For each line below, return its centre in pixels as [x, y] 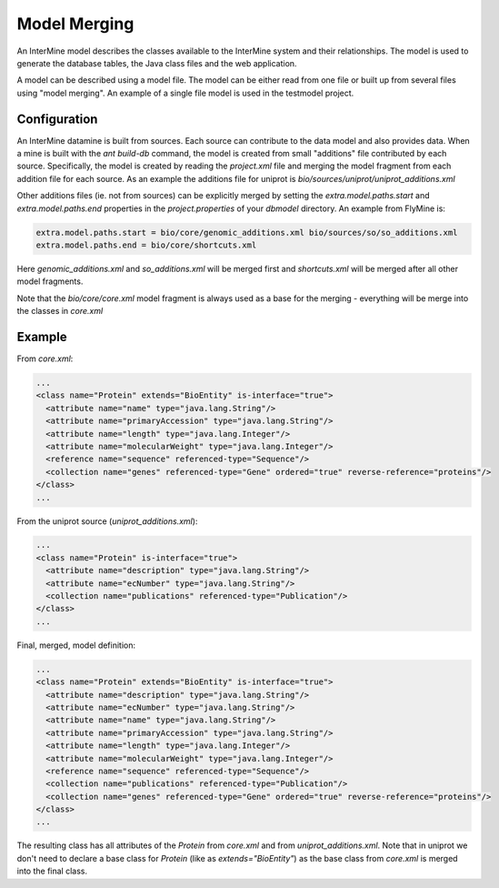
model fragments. [50, 281]
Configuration [57, 119]
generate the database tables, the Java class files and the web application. [157, 63]
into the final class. [52, 871]
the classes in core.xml [60, 311]
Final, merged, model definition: [76, 645]
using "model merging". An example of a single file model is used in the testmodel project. [185, 93]
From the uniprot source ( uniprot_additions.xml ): [107, 521]
